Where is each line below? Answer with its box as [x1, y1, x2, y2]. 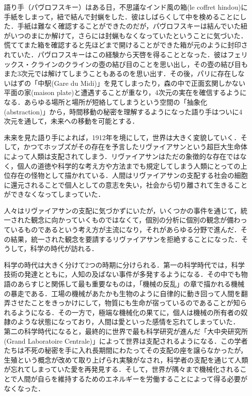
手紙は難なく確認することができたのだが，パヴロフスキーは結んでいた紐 [17, 21, 248, 31]
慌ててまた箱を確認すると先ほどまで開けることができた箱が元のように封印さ [4, 40, 248, 50]
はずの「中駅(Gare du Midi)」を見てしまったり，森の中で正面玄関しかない [10, 78, 246, 88]
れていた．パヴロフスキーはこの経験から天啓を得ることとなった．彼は [4, 49, 228, 59]
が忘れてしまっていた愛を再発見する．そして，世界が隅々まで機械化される [4, 364, 240, 374]
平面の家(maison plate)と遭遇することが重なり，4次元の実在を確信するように [4, 87, 247, 97]
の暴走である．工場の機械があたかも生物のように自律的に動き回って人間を [4, 288, 241, 298]
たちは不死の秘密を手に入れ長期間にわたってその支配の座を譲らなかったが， [4, 345, 248, 355]
